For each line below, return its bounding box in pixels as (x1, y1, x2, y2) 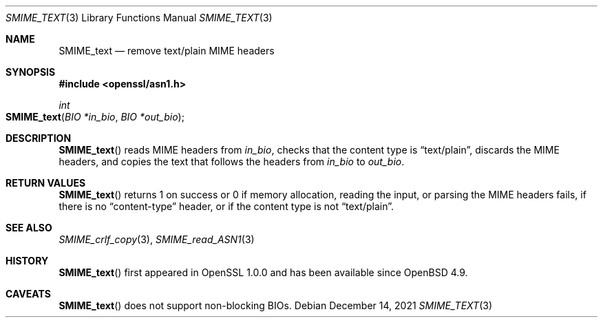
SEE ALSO (6, 222, 52, 233)
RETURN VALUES (6, 177, 86, 189)
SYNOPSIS (6, 66, 56, 78)
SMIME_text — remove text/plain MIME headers (59, 45, 275, 56)
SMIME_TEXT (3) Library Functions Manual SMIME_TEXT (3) (6, 12, 273, 23)
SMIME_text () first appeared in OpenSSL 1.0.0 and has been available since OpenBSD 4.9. (59, 267, 468, 278)
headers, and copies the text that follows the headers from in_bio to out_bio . (59, 156, 405, 167)
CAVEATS (6, 288, 51, 300)
